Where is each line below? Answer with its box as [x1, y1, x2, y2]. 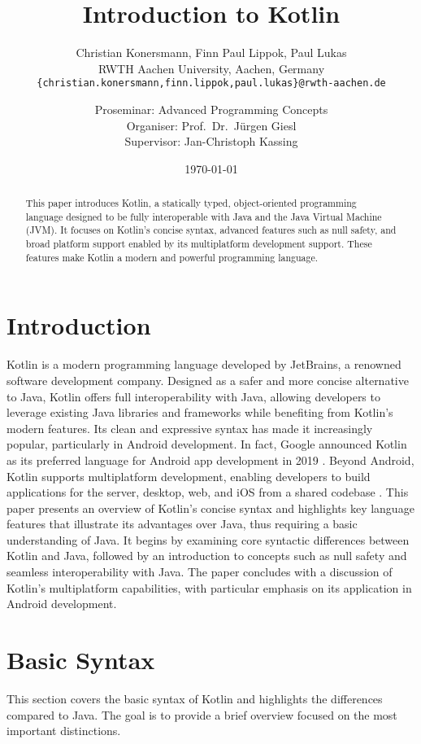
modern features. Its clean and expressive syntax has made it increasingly [7, 419, 373, 436]
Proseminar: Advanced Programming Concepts [94, 100, 328, 117]
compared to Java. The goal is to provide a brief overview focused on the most [7, 706, 397, 723]
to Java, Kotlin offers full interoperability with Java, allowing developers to [7, 387, 380, 405]
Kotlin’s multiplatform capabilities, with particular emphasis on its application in [7, 579, 412, 596]
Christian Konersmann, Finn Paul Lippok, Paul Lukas [76, 44, 347, 61]
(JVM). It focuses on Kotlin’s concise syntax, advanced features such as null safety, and [25, 223, 397, 237]
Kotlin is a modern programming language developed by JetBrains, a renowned [7, 356, 401, 373]
